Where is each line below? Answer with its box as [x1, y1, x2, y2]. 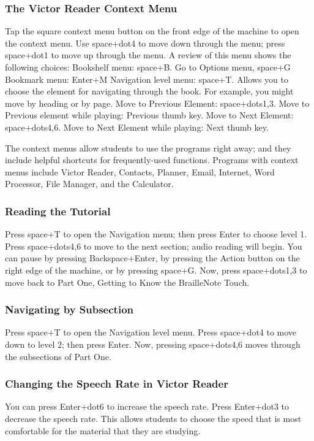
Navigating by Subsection [5, 302, 133, 317]
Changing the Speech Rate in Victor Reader [5, 376, 228, 391]
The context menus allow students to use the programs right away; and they [5, 141, 291, 154]
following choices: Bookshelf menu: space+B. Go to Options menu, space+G [5, 61, 291, 73]
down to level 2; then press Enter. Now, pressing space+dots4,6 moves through [5, 337, 301, 350]
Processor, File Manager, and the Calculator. [5, 177, 174, 190]
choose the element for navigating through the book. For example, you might [5, 85, 294, 98]
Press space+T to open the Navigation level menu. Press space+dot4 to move [5, 326, 297, 339]
